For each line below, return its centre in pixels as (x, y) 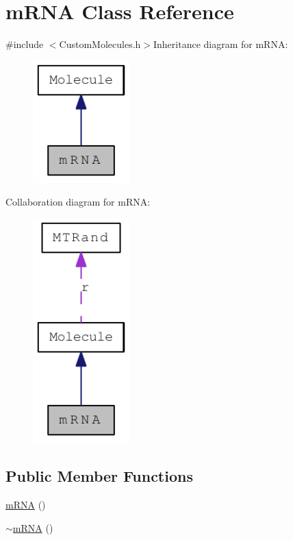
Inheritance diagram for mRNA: (220, 44)
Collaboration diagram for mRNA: (78, 202)
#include (25, 44)
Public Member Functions (99, 476)
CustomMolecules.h (100, 44)
